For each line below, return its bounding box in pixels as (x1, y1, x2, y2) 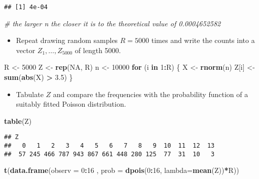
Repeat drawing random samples (16, 35, 118, 46)
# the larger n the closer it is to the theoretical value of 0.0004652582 (4, 18, 221, 28)
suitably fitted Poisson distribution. (16, 99, 126, 109)
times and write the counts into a (151, 35, 255, 46)
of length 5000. (75, 44, 121, 55)
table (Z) (4, 115, 32, 126)
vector (16, 44, 35, 55)
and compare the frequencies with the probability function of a (53, 88, 248, 99)
